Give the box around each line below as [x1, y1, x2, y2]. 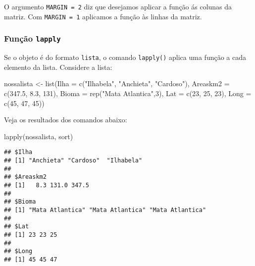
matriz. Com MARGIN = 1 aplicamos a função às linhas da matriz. [4, 11, 202, 21]
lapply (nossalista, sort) [4, 131, 73, 141]
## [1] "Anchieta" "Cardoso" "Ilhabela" [4, 157, 143, 164]
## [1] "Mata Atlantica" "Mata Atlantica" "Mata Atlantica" [4, 206, 206, 213]
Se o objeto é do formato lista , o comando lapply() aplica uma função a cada [4, 52, 246, 62]
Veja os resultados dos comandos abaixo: [4, 114, 127, 125]
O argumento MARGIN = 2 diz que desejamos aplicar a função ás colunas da [4, 1, 232, 11]
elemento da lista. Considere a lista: [4, 61, 112, 72]
